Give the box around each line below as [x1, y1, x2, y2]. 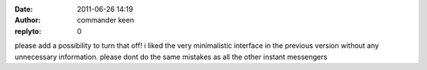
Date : [14, 5, 33, 13]
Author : [14, 16, 41, 25]
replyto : [14, 26, 42, 35]
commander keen [77, 16, 134, 25]
